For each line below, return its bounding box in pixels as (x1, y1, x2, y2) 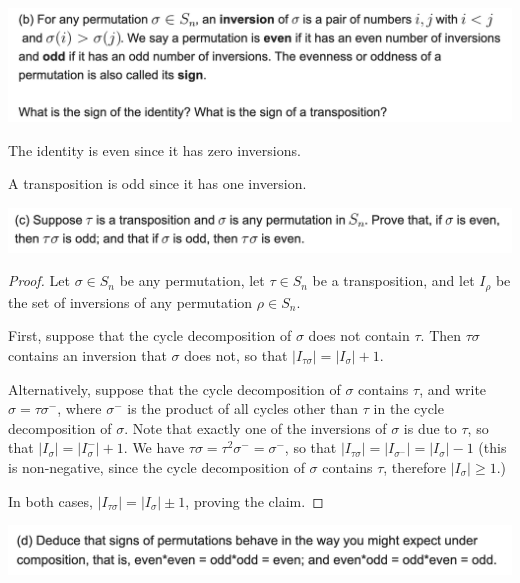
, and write (419, 378, 487, 399)
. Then (420, 325, 462, 346)
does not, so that (184, 344, 288, 365)
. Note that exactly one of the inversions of (124, 417, 387, 438)
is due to (403, 417, 457, 438)
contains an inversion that (8, 344, 167, 365)
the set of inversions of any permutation (8, 291, 253, 312)
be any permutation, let (119, 270, 265, 291)
